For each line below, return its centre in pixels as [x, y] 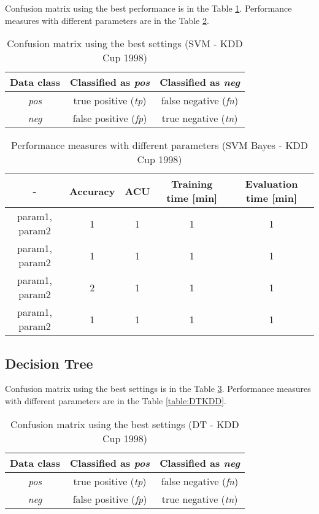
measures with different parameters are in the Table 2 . [107, 20]
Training [192, 184]
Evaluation [271, 184]
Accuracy [92, 191]
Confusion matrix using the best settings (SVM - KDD [125, 44]
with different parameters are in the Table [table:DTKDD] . [116, 400]
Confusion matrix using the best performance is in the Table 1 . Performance [148, 8]
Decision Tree [49, 363]
